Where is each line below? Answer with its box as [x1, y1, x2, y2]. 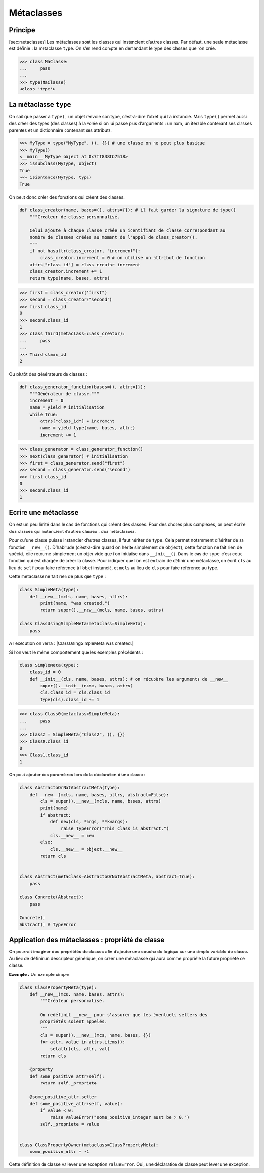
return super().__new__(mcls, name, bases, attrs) [40, 607, 164, 613]
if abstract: [40, 812, 71, 818]
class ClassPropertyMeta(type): [19, 984, 97, 990]
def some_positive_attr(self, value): [29, 1101, 123, 1107]
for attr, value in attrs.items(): [40, 1039, 126, 1045]
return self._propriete [40, 1081, 97, 1086]
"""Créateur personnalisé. [40, 998, 105, 1004]
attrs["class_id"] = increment [40, 418, 115, 424]
